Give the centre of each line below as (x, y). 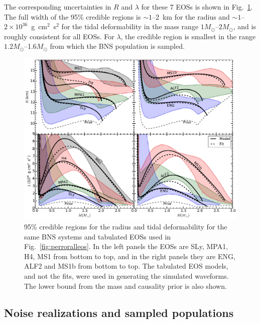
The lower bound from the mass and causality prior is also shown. (125, 286)
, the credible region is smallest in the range (188, 36)
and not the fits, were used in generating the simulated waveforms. (126, 275)
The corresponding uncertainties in (58, 7)
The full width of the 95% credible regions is (73, 16)
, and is (244, 26)
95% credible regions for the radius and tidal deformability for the (126, 226)
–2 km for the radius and (191, 16)
